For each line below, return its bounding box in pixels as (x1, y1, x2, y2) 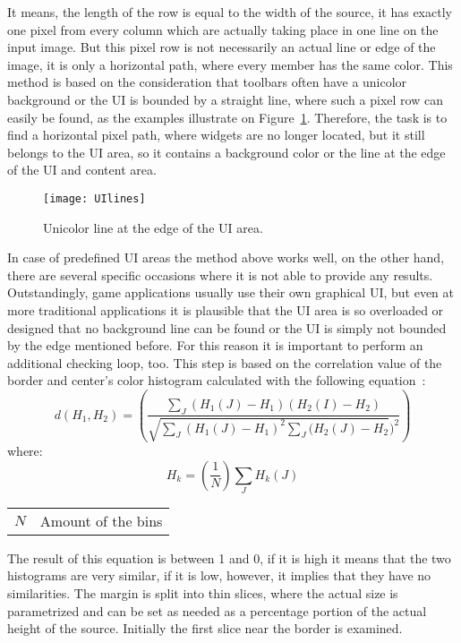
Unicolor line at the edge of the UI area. (43, 218, 263, 236)
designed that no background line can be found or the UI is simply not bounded (7, 318, 447, 337)
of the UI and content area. (7, 160, 157, 179)
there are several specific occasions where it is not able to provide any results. (7, 265, 433, 284)
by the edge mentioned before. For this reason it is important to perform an (7, 336, 423, 355)
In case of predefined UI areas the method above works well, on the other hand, (7, 248, 445, 267)
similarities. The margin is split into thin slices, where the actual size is (7, 584, 398, 603)
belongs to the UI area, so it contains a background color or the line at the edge (7, 142, 446, 161)
